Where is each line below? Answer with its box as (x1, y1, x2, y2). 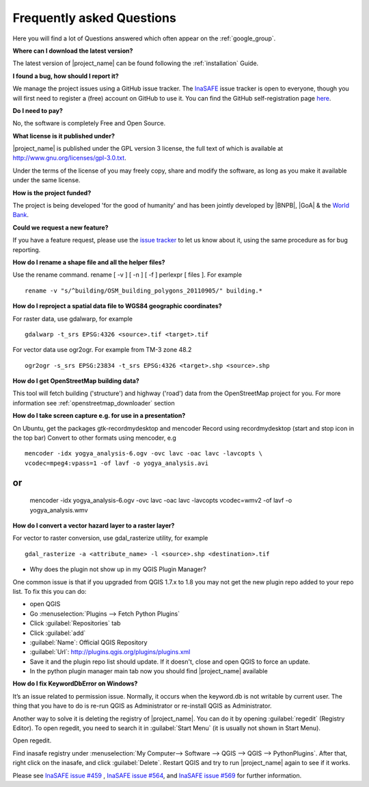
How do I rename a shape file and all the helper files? (12, 258, 165, 266)
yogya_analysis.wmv (29, 505, 88, 514)
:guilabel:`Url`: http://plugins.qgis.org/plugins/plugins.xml (29, 648, 191, 656)
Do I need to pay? (12, 106, 63, 114)
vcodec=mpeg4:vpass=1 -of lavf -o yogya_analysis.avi (25, 459, 208, 467)
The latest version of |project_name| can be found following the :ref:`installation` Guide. (12, 59, 259, 68)
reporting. (12, 245, 41, 253)
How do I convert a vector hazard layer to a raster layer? (12, 521, 175, 530)
